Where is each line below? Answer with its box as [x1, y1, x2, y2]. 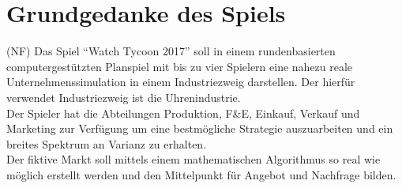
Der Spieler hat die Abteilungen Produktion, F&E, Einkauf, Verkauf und [6, 104, 360, 121]
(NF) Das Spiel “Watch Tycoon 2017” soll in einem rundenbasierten [6, 43, 336, 59]
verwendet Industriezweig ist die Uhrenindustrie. [6, 88, 241, 105]
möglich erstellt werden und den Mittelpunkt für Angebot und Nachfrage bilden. [6, 166, 396, 182]
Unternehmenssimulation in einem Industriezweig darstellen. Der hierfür [6, 73, 355, 90]
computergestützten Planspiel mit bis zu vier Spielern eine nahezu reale [6, 58, 353, 74]
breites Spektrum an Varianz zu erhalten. [6, 135, 207, 152]
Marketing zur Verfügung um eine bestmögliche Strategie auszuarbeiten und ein [6, 120, 393, 137]
